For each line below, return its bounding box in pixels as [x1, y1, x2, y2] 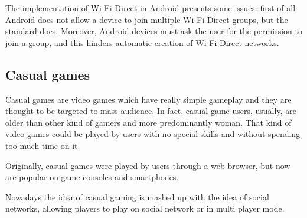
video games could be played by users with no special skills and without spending [5, 128, 301, 140]
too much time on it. [5, 139, 80, 151]
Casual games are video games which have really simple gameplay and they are [5, 93, 292, 105]
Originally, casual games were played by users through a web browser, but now [5, 159, 290, 171]
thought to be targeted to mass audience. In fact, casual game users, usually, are [5, 105, 296, 117]
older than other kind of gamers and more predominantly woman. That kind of [5, 116, 292, 128]
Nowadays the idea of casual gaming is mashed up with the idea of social [5, 190, 269, 203]
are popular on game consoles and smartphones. [5, 171, 179, 183]
